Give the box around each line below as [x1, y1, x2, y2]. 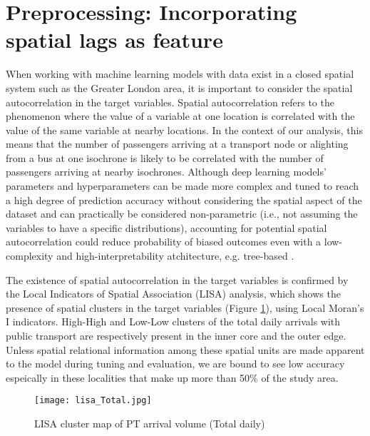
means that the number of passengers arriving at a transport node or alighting [6, 136, 349, 151]
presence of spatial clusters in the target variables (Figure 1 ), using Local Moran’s [6, 300, 364, 315]
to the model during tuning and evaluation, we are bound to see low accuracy [6, 356, 345, 371]
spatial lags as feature [6, 25, 223, 54]
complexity [6, 248, 53, 263]
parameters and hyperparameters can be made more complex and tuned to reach [6, 178, 359, 193]
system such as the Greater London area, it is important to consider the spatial [6, 80, 353, 95]
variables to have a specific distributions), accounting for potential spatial [6, 220, 327, 235]
